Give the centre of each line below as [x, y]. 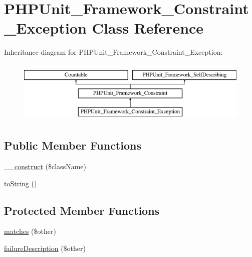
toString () [21, 183]
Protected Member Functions [82, 210]
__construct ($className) [45, 166]
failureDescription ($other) [45, 248]
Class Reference [148, 28]
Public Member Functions [73, 145]
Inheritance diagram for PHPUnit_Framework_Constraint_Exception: [113, 52]
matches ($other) [30, 231]
